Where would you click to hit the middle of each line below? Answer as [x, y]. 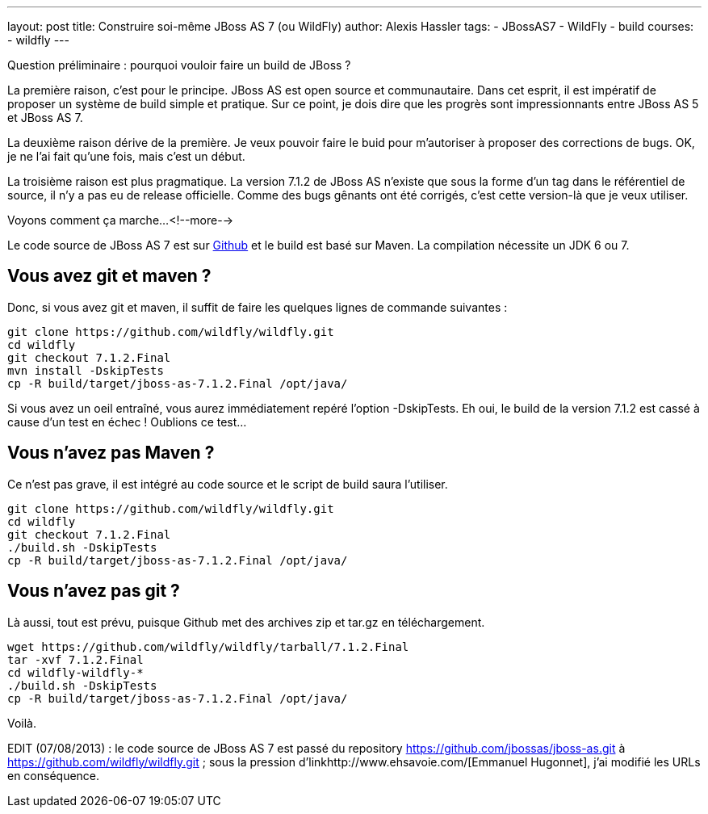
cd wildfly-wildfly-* [75, 672]
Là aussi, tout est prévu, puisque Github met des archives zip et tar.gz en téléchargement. [246, 622]
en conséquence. [54, 775]
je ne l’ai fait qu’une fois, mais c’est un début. [126, 156]
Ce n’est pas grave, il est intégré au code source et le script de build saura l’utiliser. [228, 484]
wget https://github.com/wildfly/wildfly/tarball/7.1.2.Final [208, 646]
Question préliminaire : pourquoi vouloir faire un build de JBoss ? [179, 65]
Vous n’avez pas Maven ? [111, 453]
